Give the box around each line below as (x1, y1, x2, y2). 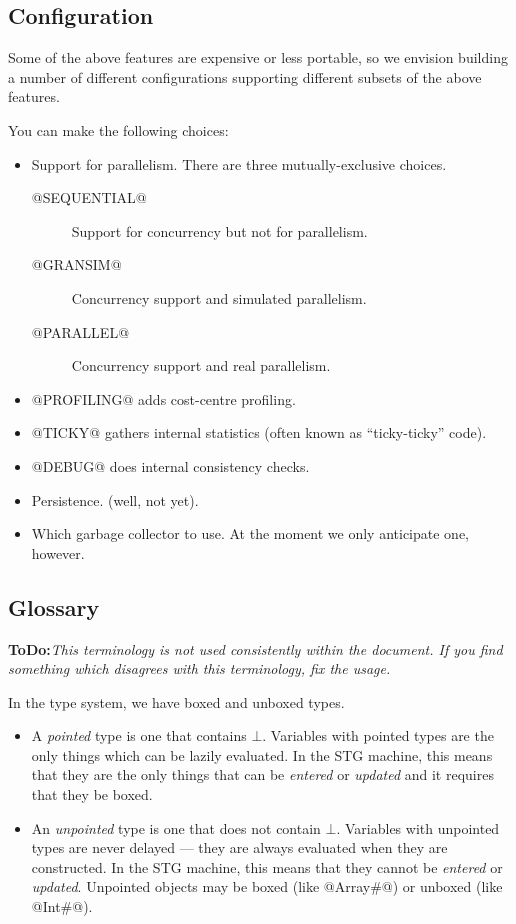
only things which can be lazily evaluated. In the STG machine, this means (31, 744, 493, 765)
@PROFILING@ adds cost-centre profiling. (31, 388, 296, 409)
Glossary (8, 591, 100, 622)
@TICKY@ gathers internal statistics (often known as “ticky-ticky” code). (31, 422, 487, 443)
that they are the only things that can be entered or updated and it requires (31, 764, 494, 785)
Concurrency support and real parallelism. (71, 355, 331, 376)
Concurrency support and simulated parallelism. (71, 287, 367, 308)
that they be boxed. (31, 784, 153, 805)
